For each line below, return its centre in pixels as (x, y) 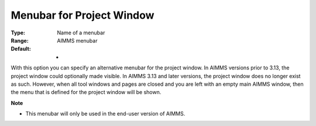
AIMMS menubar (77, 40)
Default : (21, 49)
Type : (18, 33)
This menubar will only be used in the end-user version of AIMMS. (105, 114)
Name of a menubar (81, 33)
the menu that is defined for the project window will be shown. (86, 92)
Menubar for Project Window (83, 15)
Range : (20, 40)
